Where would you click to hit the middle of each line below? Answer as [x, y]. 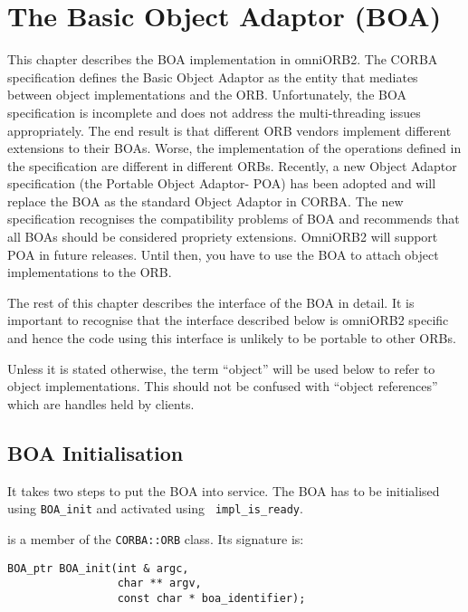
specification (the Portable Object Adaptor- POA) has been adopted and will [222, 183]
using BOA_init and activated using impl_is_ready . [155, 508]
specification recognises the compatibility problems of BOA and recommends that [234, 219]
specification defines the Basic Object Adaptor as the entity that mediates [213, 76]
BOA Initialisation [96, 452]
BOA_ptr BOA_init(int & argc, [98, 568]
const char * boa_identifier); [211, 598]
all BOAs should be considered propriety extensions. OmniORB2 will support [223, 237]
